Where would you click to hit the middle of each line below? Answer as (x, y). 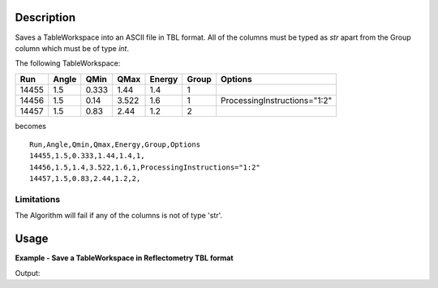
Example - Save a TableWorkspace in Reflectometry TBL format (125, 258)
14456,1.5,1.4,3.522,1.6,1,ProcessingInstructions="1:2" (145, 167)
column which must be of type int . (72, 48)
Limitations (38, 200)
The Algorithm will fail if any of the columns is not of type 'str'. (119, 216)
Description (45, 17)
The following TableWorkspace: (68, 63)
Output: (28, 273)
